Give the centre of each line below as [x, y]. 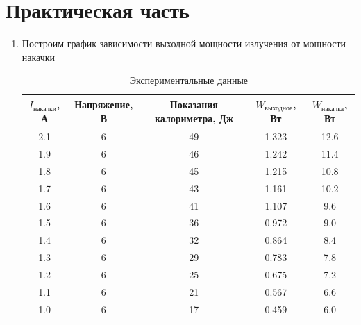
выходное [279, 109]
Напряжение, [104, 105]
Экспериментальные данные [189, 80]
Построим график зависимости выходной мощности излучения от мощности [184, 43]
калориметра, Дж [194, 118]
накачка [333, 109]
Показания [194, 105]
